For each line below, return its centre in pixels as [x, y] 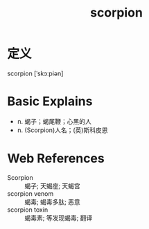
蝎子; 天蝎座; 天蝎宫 [53, 185]
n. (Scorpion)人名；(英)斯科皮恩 [62, 130]
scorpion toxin [28, 210]
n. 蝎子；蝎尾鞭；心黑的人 [54, 121]
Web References [56, 159]
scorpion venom [30, 193]
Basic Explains [50, 101]
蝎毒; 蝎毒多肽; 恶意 [53, 201]
